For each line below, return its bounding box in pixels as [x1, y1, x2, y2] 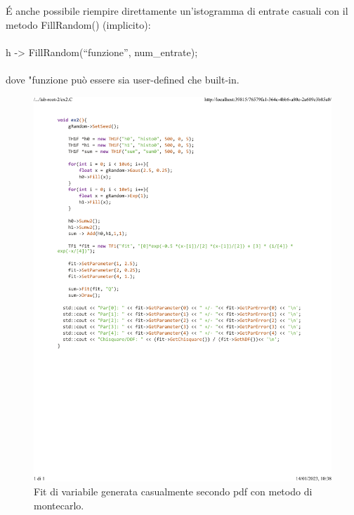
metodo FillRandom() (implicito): [6, 17, 151, 32]
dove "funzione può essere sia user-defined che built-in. [6, 72, 240, 86]
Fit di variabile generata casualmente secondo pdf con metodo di [34, 484, 313, 499]
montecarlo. [34, 497, 84, 512]
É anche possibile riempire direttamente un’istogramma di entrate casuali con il [6, 4, 348, 18]
